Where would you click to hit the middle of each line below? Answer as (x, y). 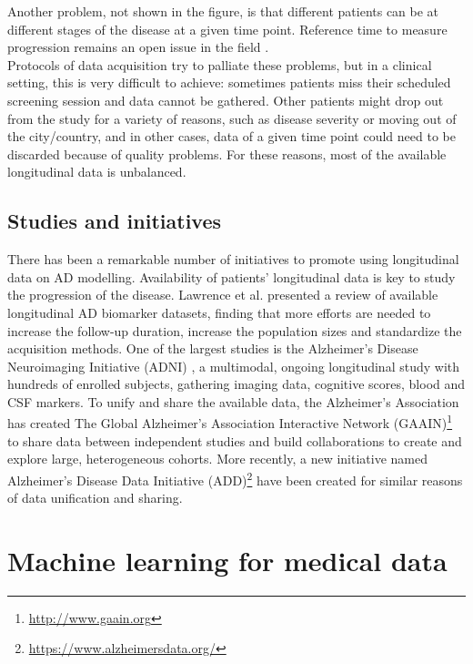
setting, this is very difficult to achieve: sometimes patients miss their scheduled (229, 82)
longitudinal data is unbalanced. (97, 172)
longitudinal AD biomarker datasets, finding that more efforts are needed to (219, 312)
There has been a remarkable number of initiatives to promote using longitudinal (233, 259)
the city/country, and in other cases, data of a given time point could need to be (231, 136)
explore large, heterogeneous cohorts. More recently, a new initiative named (217, 459)
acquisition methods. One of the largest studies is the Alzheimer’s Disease (213, 348)
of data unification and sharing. (95, 498)
